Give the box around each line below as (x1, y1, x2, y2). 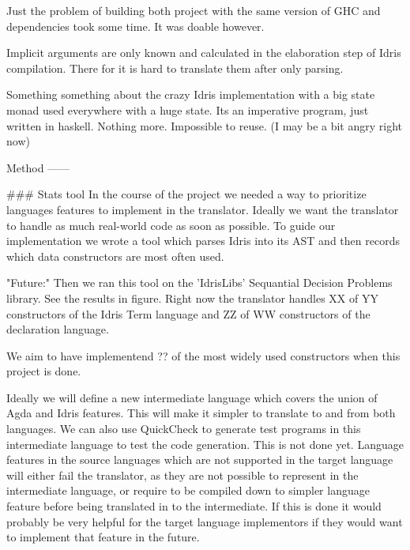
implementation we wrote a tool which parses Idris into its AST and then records (6, 232, 400, 249)
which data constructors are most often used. (6, 247, 224, 264)
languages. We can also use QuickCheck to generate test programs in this (6, 420, 361, 437)
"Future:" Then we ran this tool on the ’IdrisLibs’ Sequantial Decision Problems (6, 274, 393, 291)
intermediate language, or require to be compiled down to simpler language (6, 482, 370, 499)
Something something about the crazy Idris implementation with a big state (6, 86, 375, 103)
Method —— (6, 159, 70, 175)
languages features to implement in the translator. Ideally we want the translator (6, 201, 399, 217)
